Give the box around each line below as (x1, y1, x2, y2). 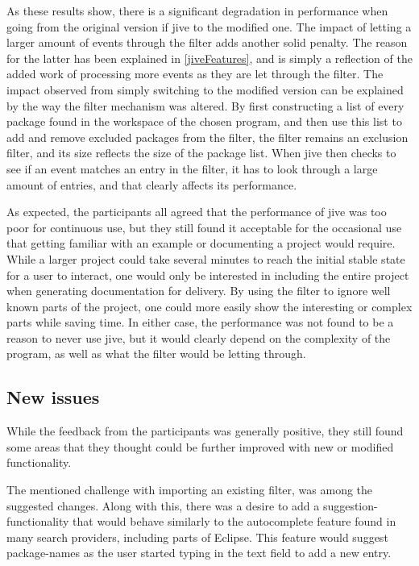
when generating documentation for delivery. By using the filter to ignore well (6, 282, 391, 299)
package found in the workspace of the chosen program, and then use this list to (6, 113, 402, 130)
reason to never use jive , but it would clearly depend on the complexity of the (6, 329, 391, 346)
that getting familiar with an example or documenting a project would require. (6, 235, 396, 252)
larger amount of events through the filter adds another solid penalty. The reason (6, 34, 408, 51)
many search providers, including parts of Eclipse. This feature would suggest (6, 528, 388, 545)
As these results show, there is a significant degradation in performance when (6, 2, 388, 19)
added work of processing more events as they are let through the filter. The (6, 65, 384, 82)
